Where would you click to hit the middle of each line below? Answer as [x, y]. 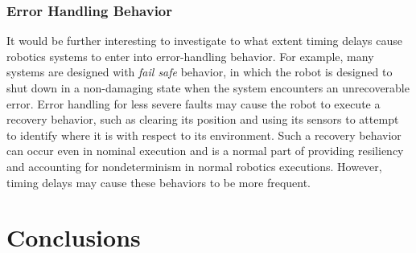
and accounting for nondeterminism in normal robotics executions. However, [194, 166]
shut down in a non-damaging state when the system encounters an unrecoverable [208, 88]
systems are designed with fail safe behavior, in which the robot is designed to [200, 72]
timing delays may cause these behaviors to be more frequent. [159, 182]
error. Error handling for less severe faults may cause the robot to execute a [194, 103]
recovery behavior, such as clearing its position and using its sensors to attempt [203, 119]
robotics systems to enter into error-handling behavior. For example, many [190, 56]
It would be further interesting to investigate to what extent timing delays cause [204, 41]
